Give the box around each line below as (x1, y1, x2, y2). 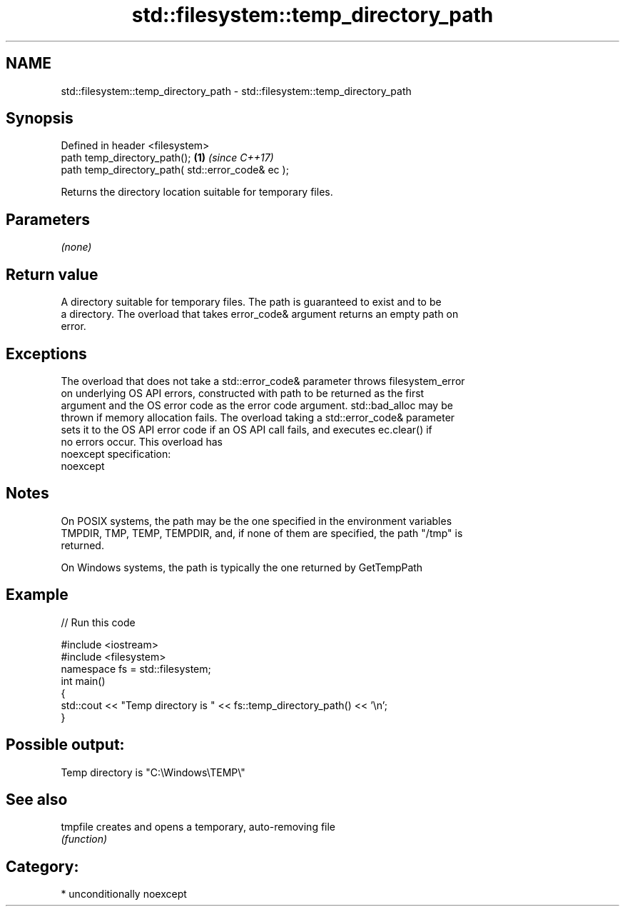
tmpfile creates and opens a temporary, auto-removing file (61, 821, 336, 833)
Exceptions (6, 344, 87, 363)
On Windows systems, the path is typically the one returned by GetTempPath (61, 561, 423, 573)
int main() (61, 674, 106, 687)
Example (6, 586, 68, 604)
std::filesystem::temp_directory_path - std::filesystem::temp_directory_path (61, 84, 412, 97)
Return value (6, 265, 98, 284)
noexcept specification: (61, 447, 171, 460)
